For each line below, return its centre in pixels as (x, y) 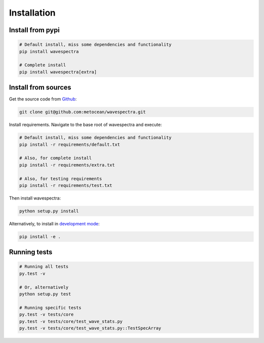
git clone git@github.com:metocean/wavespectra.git (83, 112)
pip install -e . (40, 236)
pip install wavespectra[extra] (58, 72)
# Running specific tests (50, 308)
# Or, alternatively (44, 287)
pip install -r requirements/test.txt (66, 185)
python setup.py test (45, 294)
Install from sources (40, 88)
